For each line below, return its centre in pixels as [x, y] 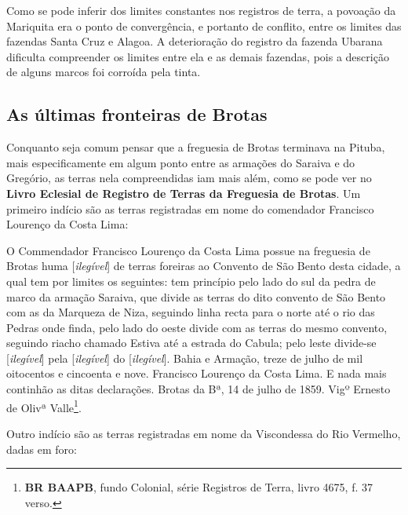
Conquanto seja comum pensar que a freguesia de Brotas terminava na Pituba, [196, 147]
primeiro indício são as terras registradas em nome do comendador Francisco [190, 208]
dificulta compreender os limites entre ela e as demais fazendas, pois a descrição [198, 56]
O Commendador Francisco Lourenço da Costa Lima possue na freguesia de [188, 250]
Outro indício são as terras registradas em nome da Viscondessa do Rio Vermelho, [204, 433]
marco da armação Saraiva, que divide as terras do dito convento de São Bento [196, 296]
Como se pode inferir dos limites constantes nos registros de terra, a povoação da [201, 10]
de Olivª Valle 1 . [44, 406]
